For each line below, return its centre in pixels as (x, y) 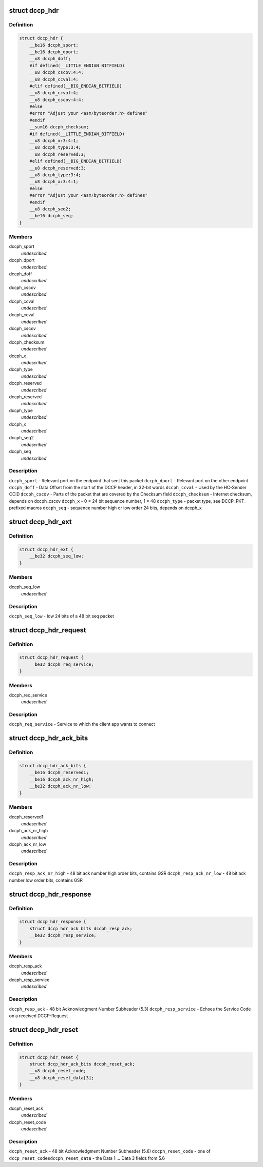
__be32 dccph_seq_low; (56, 556)
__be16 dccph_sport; (54, 45)
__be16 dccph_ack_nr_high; (62, 779)
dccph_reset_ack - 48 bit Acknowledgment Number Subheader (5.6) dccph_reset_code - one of (110, 1151)
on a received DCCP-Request (38, 1016)
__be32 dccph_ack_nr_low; (60, 786)
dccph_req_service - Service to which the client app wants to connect (82, 724)
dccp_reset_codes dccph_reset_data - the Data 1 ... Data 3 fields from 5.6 (87, 1158)
